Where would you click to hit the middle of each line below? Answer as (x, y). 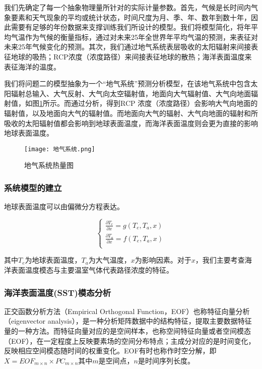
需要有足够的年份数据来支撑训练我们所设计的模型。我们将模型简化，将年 (131, 27)
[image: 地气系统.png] (60, 149)
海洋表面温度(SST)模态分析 (58, 292)
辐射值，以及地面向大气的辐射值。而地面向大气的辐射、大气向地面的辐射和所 (131, 113)
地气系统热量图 (49, 165)
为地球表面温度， (53, 260)
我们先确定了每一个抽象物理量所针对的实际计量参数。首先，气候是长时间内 (127, 7)
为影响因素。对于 (163, 260)
